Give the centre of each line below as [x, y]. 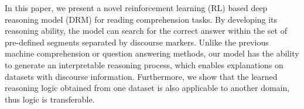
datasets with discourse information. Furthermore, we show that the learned [141, 76]
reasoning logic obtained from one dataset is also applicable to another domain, [147, 88]
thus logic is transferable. [50, 99]
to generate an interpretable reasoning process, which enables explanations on [144, 64]
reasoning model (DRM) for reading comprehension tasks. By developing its [141, 19]
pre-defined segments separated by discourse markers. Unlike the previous [137, 42]
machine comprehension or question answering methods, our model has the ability [152, 53]
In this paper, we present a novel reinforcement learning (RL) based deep [136, 8]
